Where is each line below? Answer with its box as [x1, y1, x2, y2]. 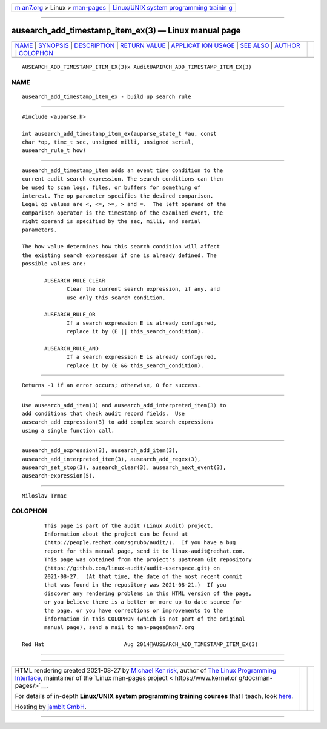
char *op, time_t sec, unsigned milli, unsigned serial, [22, 139, 195, 145]
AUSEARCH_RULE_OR [44, 311, 96, 318]
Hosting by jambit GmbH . [15, 702, 87, 711]
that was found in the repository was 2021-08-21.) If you [44, 582, 226, 588]
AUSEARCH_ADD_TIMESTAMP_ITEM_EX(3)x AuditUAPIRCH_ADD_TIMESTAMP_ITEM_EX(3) [22, 64, 252, 70]
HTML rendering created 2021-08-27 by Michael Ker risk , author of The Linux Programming [15, 666, 277, 674]
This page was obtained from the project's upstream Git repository [44, 556, 252, 563]
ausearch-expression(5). [22, 473, 96, 479]
